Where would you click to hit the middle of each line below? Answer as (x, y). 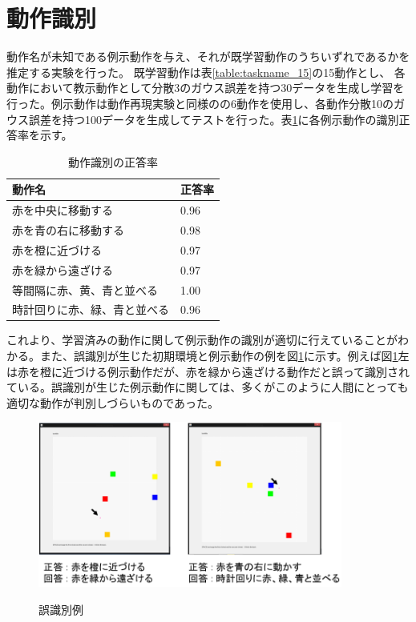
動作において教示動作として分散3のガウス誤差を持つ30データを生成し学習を (206, 88)
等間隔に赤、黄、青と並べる (85, 289)
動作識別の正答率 (113, 161)
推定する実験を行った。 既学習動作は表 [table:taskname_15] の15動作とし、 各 (206, 72)
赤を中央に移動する (63, 210)
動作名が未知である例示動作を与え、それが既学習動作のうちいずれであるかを (208, 56)
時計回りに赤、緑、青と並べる (91, 309)
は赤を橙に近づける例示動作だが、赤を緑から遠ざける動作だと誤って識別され (208, 371)
